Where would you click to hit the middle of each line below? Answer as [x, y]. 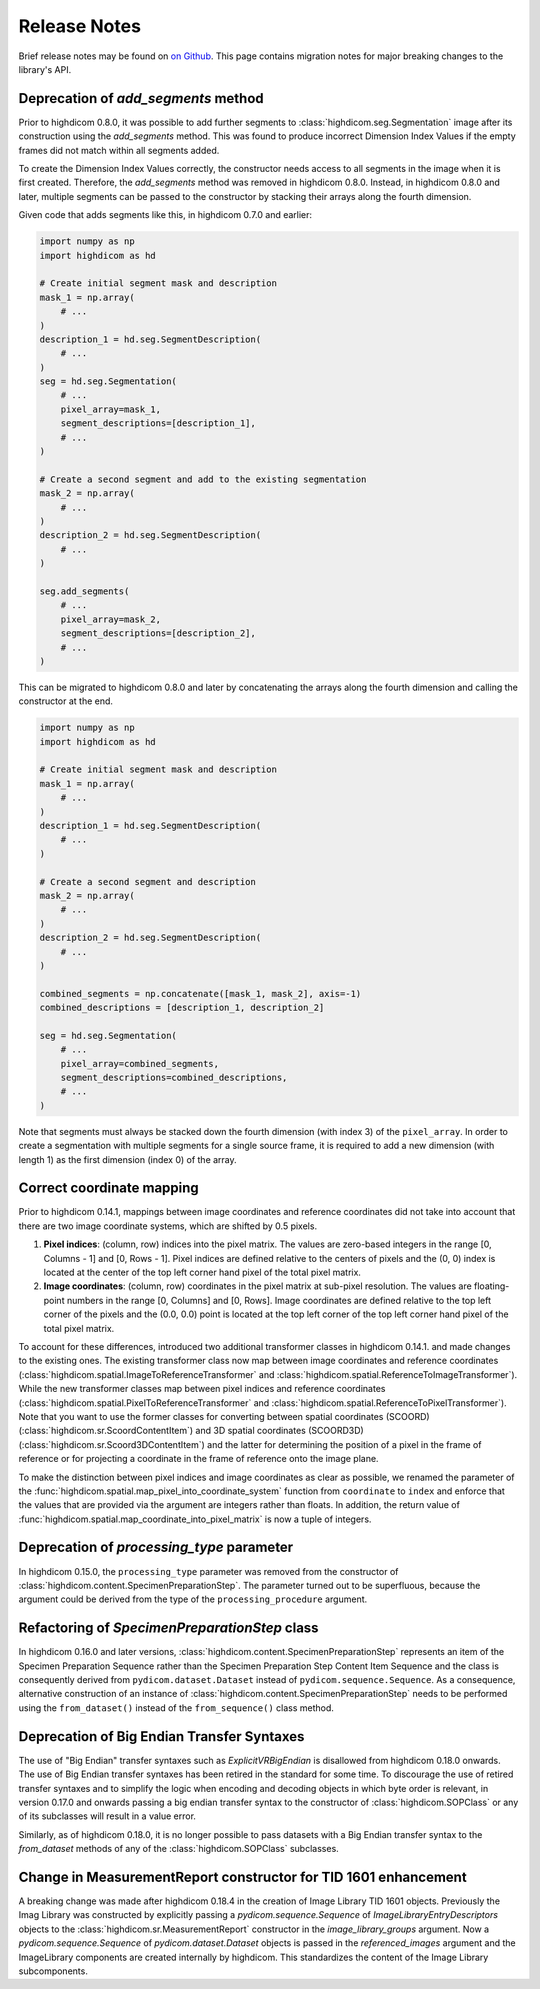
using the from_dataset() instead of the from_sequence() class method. [176, 1707]
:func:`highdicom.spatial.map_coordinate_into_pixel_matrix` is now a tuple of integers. [195, 1519]
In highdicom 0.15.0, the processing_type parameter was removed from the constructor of [208, 1571]
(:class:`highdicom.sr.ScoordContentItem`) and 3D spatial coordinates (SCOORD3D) [191, 1431]
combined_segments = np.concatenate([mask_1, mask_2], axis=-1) [200, 993]
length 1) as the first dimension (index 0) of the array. [127, 1159]
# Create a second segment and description [148, 881]
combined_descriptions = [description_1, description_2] [182, 1008]
